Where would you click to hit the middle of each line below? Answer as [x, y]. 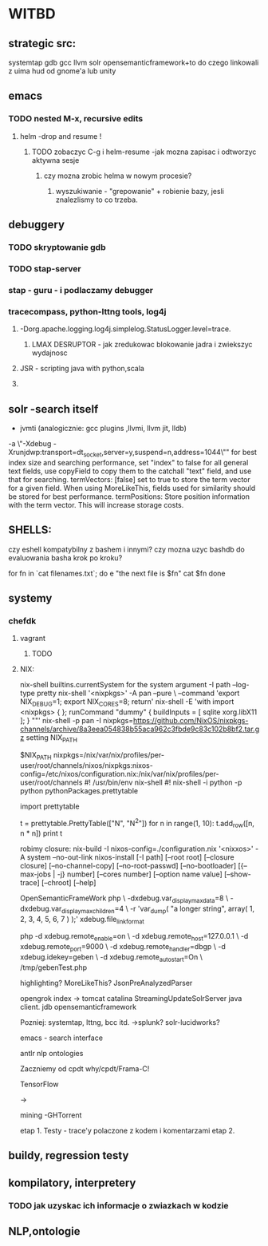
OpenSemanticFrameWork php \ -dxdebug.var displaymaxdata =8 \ [124, 899]
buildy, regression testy [69, 1155]
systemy [30, 598]
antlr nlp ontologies [51, 1053]
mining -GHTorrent [51, 1115]
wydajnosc [49, 353]
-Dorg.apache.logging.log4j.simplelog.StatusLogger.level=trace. [125, 329]
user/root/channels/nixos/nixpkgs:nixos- [86, 765]
